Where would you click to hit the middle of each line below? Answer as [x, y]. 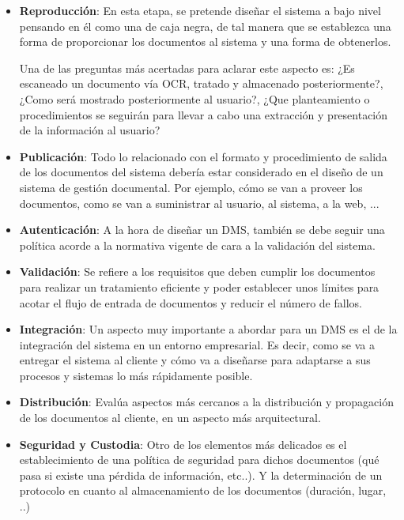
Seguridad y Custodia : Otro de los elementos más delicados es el [183, 444]
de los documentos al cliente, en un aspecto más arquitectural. [170, 418]
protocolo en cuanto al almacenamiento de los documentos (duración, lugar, [203, 490]
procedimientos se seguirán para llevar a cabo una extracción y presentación [204, 114]
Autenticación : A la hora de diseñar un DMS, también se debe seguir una [202, 230]
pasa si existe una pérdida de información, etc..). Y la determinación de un [201, 475]
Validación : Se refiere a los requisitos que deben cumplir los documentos [197, 271]
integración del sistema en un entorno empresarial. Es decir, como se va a [197, 344]
